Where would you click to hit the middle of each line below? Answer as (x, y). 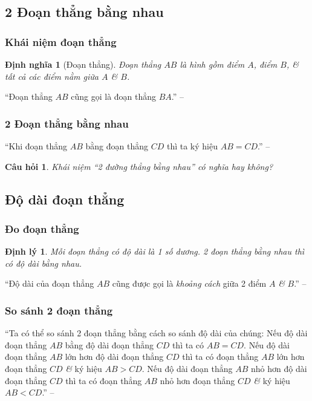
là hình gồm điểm (212, 64)
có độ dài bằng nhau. (44, 263)
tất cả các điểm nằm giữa (52, 76)
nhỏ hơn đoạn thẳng (197, 380)
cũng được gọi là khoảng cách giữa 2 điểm (189, 283)
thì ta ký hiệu (192, 146)
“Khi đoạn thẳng (36, 146)
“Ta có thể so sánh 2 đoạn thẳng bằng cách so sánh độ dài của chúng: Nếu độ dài (156, 333)
